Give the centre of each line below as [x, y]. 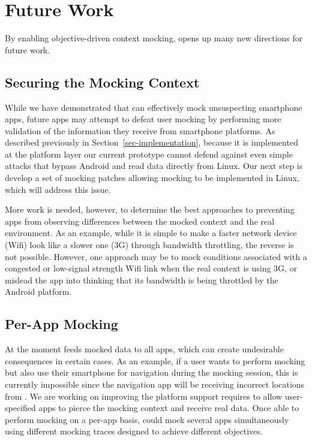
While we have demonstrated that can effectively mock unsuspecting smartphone [154, 107]
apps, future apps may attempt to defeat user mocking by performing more [143, 119]
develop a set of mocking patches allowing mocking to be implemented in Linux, [152, 178]
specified [20, 408]
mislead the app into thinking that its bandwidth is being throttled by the [142, 280]
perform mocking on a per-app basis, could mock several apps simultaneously [147, 419]
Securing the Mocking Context [102, 82]
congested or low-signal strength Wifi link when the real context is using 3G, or [151, 268]
